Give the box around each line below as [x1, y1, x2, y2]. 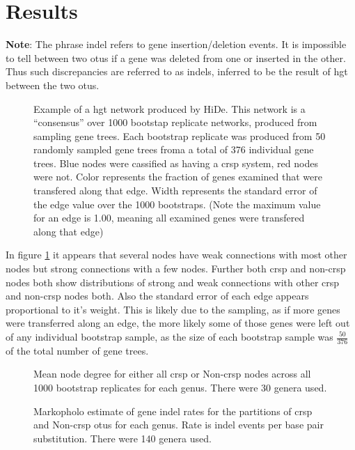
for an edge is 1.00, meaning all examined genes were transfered [33, 210, 305, 225]
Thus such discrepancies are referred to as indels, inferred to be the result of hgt [6, 64, 348, 79]
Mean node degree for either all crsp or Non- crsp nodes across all [33, 366, 311, 381]
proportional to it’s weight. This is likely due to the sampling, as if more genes [6, 302, 340, 316]
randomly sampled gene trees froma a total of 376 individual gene [33, 142, 314, 157]
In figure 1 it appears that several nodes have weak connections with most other [6, 247, 347, 262]
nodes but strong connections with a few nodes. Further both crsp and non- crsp [6, 261, 346, 276]
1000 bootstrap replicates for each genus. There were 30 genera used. [33, 380, 327, 395]
